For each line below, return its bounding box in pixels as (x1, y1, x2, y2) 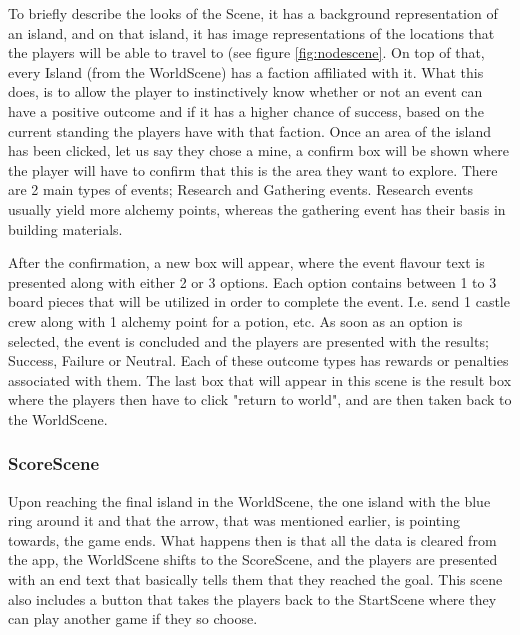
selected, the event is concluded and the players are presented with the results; (8, 330, 489, 351)
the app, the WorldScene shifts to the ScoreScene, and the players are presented (8, 549, 498, 570)
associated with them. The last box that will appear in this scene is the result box (8, 369, 512, 390)
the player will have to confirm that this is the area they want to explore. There (8, 159, 498, 180)
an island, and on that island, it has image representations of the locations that (8, 22, 495, 43)
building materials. (8, 218, 123, 239)
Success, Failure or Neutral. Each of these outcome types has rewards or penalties (8, 350, 509, 371)
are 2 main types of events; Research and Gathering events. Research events (8, 179, 473, 200)
